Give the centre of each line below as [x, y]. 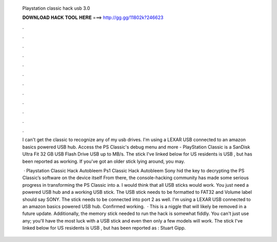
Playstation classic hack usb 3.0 [56, 8]
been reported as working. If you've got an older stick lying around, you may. [104, 161]
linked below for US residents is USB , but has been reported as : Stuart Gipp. [104, 228]
